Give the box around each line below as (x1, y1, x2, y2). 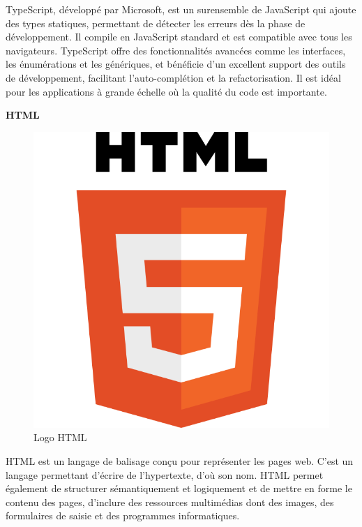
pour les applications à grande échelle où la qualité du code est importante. (6, 84, 327, 98)
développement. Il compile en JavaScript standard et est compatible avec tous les (6, 29, 352, 44)
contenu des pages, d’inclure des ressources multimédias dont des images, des (6, 494, 334, 509)
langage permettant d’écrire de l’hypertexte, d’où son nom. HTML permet (6, 467, 324, 482)
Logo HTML (33, 430, 87, 445)
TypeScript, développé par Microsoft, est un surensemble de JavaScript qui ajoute (6, 2, 356, 16)
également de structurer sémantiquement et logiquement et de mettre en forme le (6, 481, 352, 496)
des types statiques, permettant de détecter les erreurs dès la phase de (6, 15, 306, 30)
